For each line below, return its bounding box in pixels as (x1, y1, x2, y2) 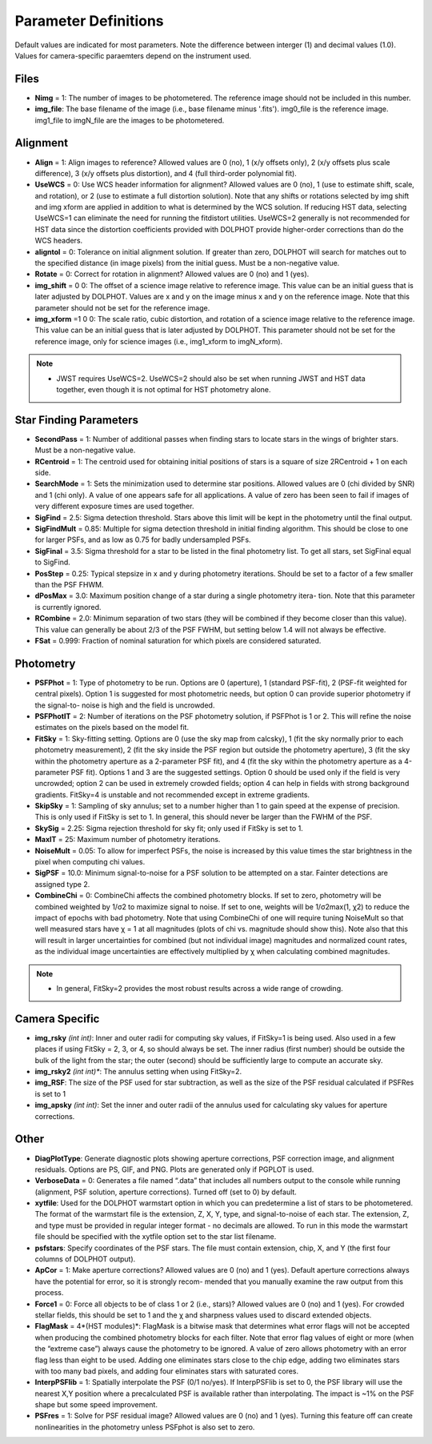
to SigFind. (34, 557, 71, 568)
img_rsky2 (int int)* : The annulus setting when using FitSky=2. (34, 1067, 242, 1077)
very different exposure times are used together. (34, 501, 194, 511)
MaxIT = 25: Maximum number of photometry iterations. (34, 835, 221, 844)
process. (34, 1288, 64, 1298)
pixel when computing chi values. (34, 857, 146, 867)
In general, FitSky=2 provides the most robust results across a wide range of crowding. (56, 983, 343, 993)
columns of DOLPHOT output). (34, 1254, 136, 1264)
